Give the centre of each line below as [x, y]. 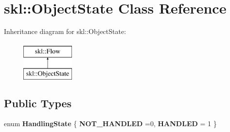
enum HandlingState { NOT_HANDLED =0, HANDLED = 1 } [110, 124]
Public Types [38, 103]
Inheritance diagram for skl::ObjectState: [65, 31]
